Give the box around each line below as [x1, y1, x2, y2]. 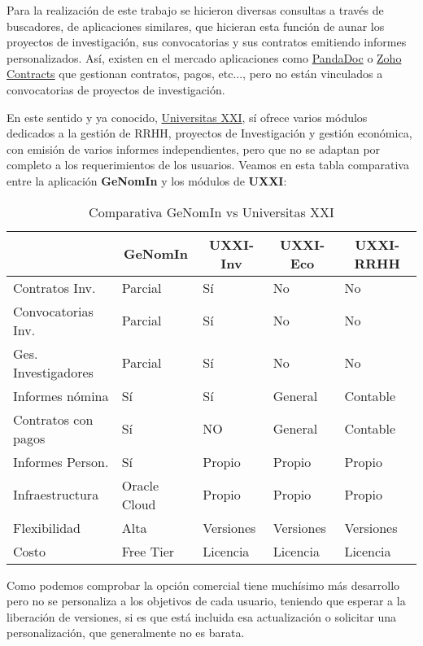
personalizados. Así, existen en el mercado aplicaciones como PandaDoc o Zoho [7, 49, 402, 66]
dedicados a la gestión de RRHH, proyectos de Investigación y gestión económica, [7, 124, 412, 142]
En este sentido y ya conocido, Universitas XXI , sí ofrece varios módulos [7, 108, 368, 125]
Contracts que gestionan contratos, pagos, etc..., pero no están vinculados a [7, 65, 383, 82]
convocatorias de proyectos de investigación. [7, 81, 225, 98]
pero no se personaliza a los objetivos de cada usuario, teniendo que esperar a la [7, 592, 406, 609]
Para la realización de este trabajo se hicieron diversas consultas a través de [7, 2, 384, 18]
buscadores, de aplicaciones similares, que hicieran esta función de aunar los [7, 17, 385, 34]
